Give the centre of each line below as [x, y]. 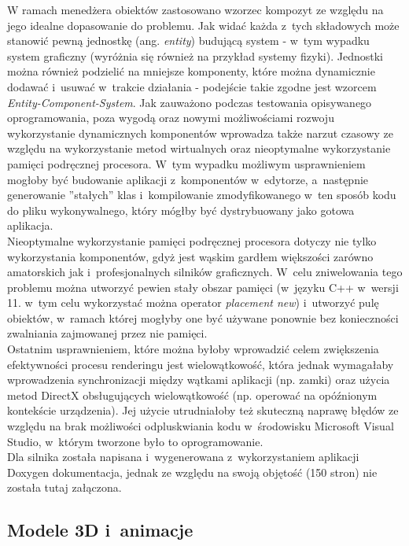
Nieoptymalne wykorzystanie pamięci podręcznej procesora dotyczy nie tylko [192, 240]
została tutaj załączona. [64, 487]
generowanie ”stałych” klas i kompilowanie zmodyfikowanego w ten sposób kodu [202, 195]
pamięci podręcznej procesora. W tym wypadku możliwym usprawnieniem [186, 163]
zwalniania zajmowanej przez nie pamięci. [107, 333]
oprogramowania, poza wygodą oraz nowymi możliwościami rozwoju [171, 118]
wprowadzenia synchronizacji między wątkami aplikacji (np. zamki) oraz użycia [199, 380]
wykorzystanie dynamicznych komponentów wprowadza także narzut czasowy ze [200, 133]
